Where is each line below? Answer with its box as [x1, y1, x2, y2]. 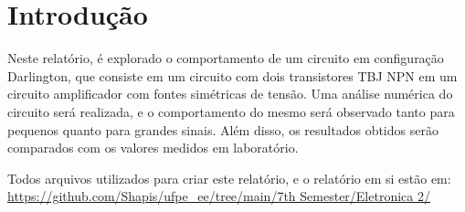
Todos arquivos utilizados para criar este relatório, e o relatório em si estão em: [7, 168, 451, 187]
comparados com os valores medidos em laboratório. [7, 138, 299, 157]
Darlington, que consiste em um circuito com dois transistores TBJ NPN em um [7, 66, 458, 85]
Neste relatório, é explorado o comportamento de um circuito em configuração [7, 48, 444, 68]
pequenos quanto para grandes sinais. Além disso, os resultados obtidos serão [7, 120, 439, 139]
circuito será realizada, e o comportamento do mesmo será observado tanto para [7, 101, 455, 121]
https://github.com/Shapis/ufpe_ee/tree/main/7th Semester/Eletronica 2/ [7, 186, 430, 206]
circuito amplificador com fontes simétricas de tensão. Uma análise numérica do [7, 84, 453, 103]
